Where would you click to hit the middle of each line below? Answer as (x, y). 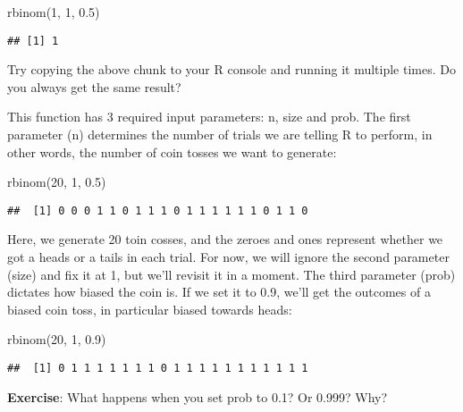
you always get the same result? (94, 86)
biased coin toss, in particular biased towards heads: (150, 309)
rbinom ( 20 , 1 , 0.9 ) (57, 339)
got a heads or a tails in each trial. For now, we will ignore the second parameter (228, 257)
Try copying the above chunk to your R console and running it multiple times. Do (231, 69)
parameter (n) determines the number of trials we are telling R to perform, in (220, 135)
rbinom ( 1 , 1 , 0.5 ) (54, 12)
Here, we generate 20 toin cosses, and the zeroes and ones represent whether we (225, 239)
